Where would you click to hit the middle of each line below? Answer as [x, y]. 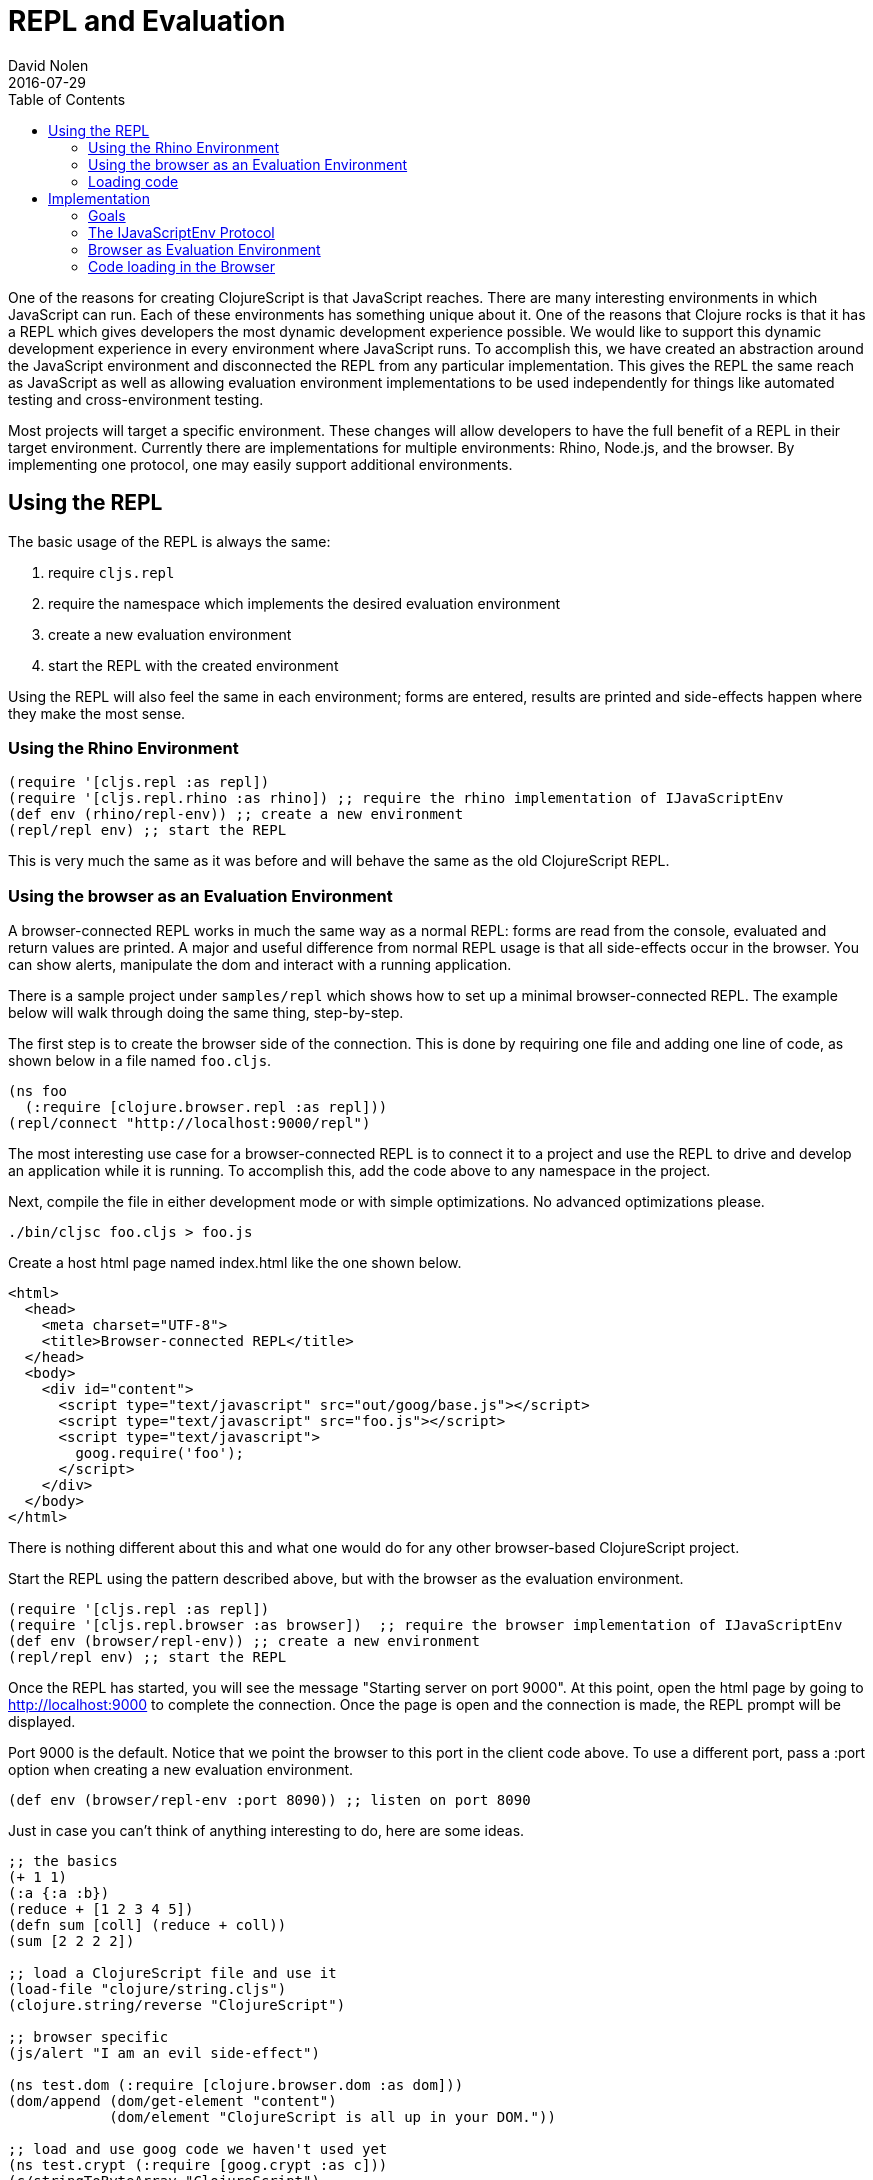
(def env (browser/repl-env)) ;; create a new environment [244, 1641]
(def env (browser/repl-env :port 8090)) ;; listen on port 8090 [269, 1800]
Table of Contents [67, 99]
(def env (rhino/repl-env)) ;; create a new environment [236, 814]
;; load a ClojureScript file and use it [172, 1973]
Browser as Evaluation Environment [204, 249]
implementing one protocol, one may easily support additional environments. [260, 464]
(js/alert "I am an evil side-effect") [164, 2053]
